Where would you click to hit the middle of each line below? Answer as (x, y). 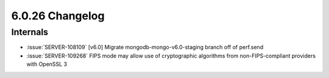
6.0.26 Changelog (58, 16)
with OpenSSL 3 (47, 64)
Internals (30, 32)
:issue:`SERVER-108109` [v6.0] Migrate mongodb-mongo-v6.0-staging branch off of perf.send (145, 47)
